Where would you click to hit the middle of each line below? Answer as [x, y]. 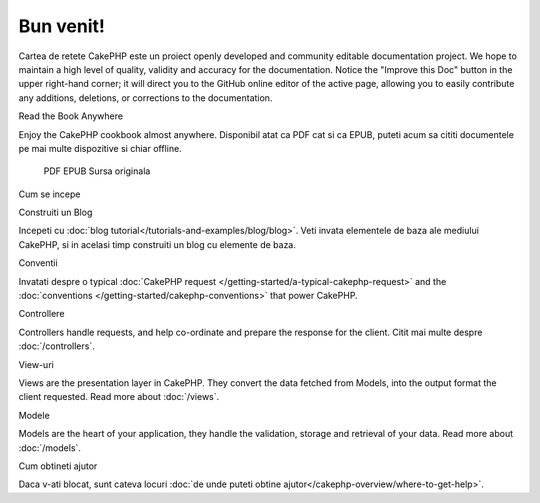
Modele [34, 415]
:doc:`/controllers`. [56, 346]
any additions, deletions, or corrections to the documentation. [145, 97]
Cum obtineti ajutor [58, 466]
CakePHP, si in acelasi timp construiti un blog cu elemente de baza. [157, 244]
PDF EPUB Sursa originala [97, 171]
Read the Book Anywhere [71, 116]
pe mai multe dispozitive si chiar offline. [100, 148]
